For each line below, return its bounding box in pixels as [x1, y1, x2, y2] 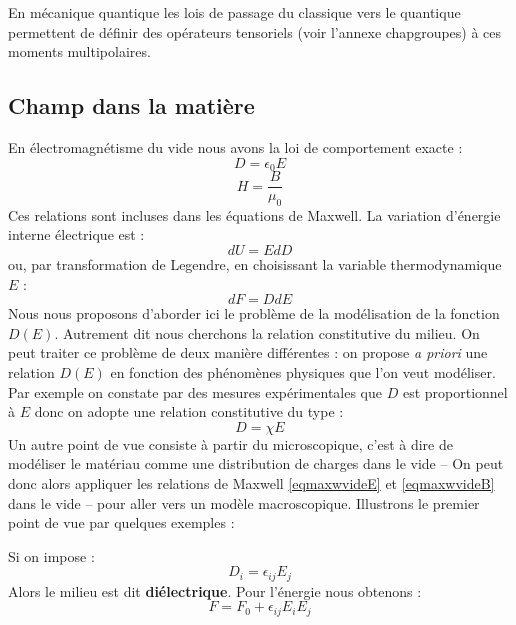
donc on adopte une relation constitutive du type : [34, 401, 344, 422]
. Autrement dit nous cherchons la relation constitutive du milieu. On [54, 322, 480, 343]
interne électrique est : [8, 224, 145, 245]
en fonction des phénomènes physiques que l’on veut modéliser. [110, 362, 496, 383]
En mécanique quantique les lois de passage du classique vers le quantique [8, 2, 461, 22]
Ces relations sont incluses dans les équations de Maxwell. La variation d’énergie [8, 204, 501, 225]
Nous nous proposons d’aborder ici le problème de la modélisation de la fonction [8, 303, 500, 324]
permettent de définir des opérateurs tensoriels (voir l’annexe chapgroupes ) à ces [8, 21, 502, 42]
